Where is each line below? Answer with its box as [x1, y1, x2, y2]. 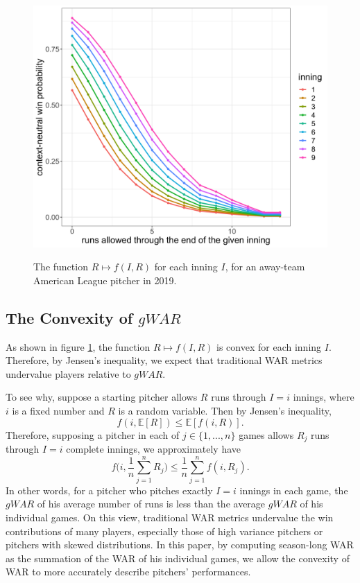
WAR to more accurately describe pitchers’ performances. [6, 564, 251, 579]
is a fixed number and [12, 403, 105, 417]
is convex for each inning [216, 339, 322, 354]
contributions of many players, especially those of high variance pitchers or [6, 523, 323, 538]
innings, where [293, 390, 354, 404]
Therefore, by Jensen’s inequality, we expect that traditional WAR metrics [6, 353, 323, 367]
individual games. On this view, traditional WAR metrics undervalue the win [6, 510, 334, 524]
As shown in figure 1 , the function [6, 339, 151, 354]
